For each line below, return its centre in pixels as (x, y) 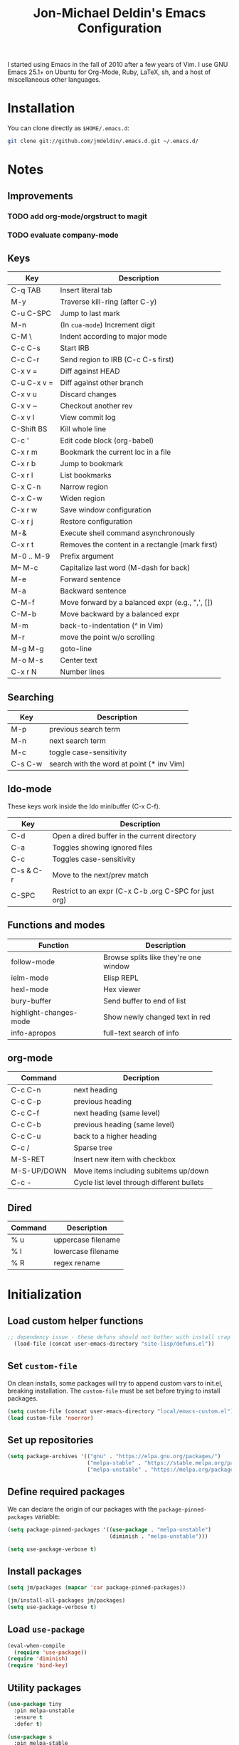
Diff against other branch (102, 383)
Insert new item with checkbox (125, 1159)
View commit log (88, 418)
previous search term (85, 729)
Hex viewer (122, 989)
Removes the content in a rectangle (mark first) (139, 544)
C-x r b (23, 464)
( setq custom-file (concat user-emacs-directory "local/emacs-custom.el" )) (122, 1411)
